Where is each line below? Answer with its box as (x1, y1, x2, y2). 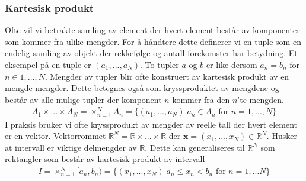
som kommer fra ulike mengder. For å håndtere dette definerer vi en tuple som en (5, 35, 301, 47)
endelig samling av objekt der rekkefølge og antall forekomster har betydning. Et (5, 47, 298, 59)
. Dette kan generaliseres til (145, 141, 245, 153)
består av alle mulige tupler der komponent (5, 93, 162, 105)
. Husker (266, 130, 297, 142)
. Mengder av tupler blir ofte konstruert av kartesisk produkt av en (44, 70, 289, 82)
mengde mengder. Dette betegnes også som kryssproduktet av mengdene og (5, 82, 279, 94)
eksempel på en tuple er (5, 59, 91, 70)
